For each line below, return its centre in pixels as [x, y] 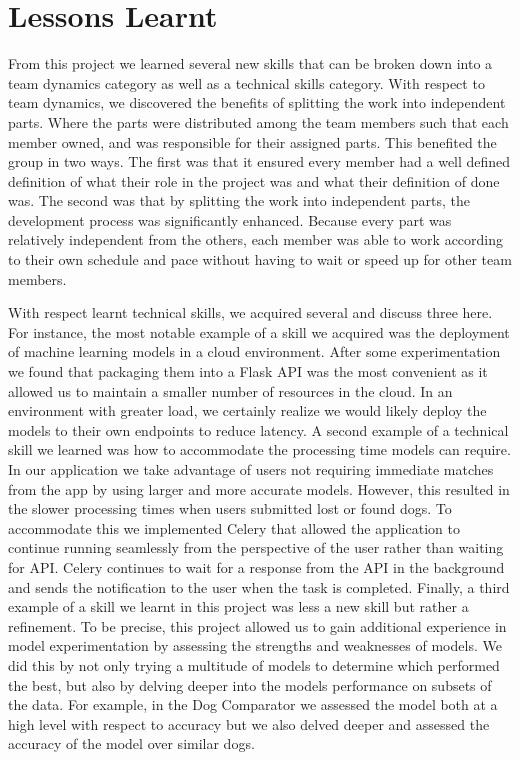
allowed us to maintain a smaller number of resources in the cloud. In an [230, 390]
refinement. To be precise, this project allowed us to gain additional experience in [257, 625]
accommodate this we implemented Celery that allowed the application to [234, 527]
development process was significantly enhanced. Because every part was [230, 219]
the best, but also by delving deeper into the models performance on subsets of [250, 684]
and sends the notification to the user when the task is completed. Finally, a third [259, 586]
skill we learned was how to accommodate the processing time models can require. [259, 449]
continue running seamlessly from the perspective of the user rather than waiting [256, 547]
